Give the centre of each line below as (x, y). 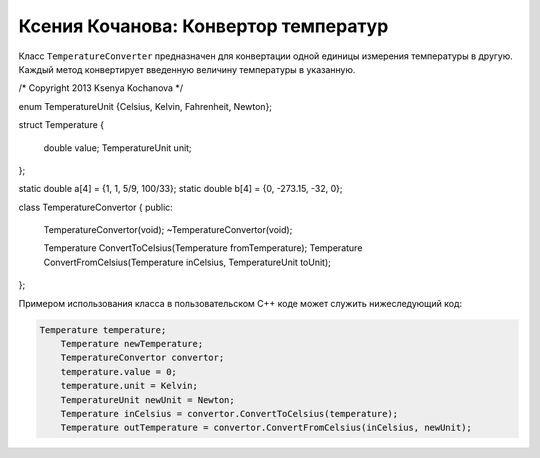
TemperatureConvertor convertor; (142, 358)
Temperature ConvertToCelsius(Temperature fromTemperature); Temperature (203, 248)
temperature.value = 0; (118, 371)
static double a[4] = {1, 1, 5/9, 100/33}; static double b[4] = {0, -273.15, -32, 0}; (181, 189)
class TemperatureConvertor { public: (96, 207)
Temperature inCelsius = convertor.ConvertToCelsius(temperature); (229, 413)
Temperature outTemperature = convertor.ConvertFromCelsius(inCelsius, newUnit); (266, 428)
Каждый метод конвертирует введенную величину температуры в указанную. (187, 69)
